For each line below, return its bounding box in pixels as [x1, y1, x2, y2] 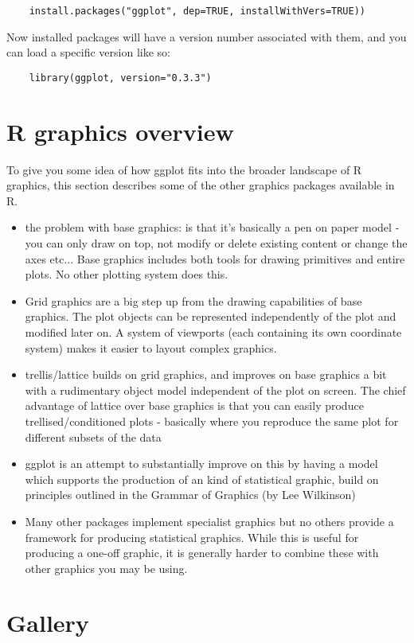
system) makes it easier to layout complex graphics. [25, 339, 277, 356]
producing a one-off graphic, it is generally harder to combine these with [25, 544, 379, 561]
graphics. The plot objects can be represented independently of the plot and [25, 308, 396, 325]
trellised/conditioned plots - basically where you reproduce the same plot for [25, 412, 399, 429]
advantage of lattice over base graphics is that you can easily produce [25, 397, 364, 414]
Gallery [6, 606, 89, 639]
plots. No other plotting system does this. [25, 266, 228, 283]
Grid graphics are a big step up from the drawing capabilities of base [25, 292, 362, 309]
